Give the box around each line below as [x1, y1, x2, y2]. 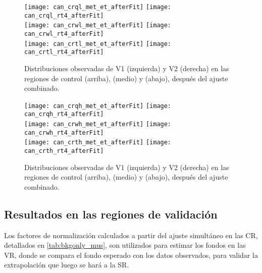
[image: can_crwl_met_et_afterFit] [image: [24, 22, 172, 29]
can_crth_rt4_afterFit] [24, 147, 104, 154]
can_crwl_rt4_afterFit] [24, 30, 104, 37]
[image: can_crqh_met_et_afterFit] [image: [24, 102, 172, 110]
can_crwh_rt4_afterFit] [24, 129, 104, 136]
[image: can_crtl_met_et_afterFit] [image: [24, 40, 172, 47]
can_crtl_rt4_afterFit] [24, 48, 104, 56]
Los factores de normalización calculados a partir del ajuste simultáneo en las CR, [4, 230, 258, 240]
